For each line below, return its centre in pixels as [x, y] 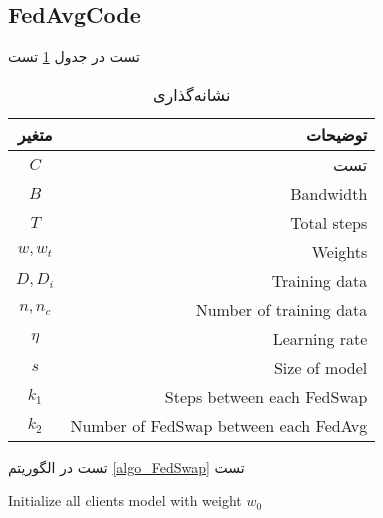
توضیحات [336, 134]
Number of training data [281, 309]
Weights [339, 251]
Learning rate [320, 338]
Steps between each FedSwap [266, 396]
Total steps [329, 222]
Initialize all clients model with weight [125, 500]
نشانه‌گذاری [191, 94]
